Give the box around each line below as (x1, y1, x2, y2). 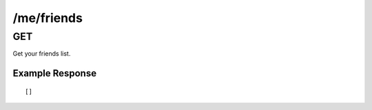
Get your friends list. (12, 49, 71, 58)
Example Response (12, 67, 96, 79)
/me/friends (12, 10, 83, 25)
